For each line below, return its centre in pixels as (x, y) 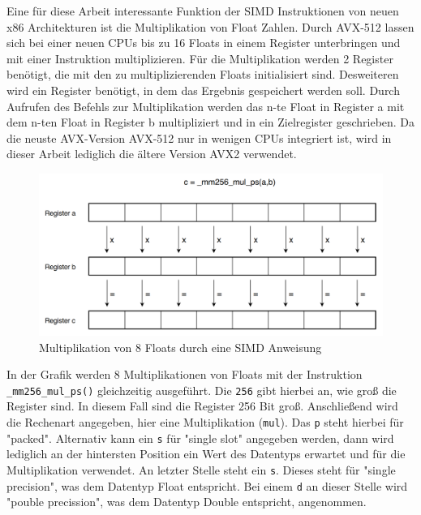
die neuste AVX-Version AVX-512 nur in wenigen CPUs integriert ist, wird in (199, 137)
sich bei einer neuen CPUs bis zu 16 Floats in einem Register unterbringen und (204, 43)
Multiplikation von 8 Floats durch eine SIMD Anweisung (180, 347)
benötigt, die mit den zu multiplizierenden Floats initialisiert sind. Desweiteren (203, 74)
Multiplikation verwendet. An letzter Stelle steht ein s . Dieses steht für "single (201, 469)
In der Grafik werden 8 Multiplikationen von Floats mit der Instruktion (185, 374)
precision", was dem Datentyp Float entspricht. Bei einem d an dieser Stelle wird (207, 485)
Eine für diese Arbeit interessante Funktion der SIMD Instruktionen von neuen (203, 11)
